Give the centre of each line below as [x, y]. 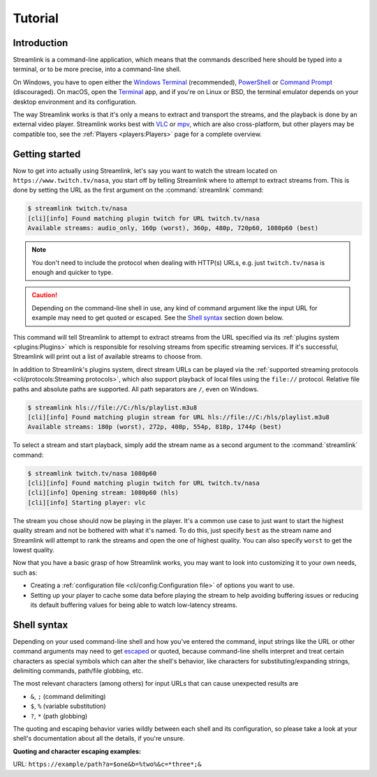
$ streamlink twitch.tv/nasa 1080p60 [92, 473]
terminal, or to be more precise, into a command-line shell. [97, 69]
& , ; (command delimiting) [68, 696]
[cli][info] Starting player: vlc [87, 503]
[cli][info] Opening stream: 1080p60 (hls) [103, 493]
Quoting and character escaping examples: [77, 751]
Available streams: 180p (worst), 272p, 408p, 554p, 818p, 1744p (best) [155, 427]
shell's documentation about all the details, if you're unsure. [99, 739]
